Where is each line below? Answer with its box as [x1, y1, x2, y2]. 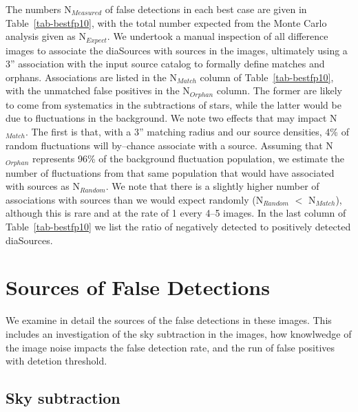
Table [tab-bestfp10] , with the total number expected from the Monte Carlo [6, 15, 327, 30]
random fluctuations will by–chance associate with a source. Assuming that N [6, 138, 333, 152]
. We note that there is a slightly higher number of [105, 179, 319, 193]
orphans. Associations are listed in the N [6, 69, 177, 84]
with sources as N [6, 179, 80, 193]
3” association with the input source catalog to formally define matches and [6, 56, 325, 71]
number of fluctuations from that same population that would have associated [6, 165, 335, 180]
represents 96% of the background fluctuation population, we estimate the [32, 151, 345, 166]
